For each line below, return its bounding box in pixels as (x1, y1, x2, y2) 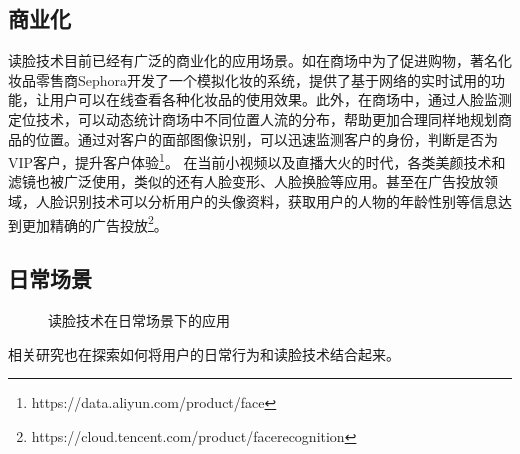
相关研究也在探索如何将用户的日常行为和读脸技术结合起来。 (8, 343, 400, 364)
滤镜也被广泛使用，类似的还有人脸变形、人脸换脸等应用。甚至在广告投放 (8, 171, 484, 192)
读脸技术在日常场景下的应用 (48, 310, 230, 331)
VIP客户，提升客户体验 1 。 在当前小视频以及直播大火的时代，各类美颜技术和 (8, 149, 506, 172)
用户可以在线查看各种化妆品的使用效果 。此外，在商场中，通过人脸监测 (49, 89, 512, 110)
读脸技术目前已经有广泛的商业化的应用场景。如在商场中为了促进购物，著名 (8, 50, 498, 71)
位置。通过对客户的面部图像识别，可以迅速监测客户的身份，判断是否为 (35, 128, 498, 149)
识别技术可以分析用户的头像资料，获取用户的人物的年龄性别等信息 (63, 191, 498, 212)
